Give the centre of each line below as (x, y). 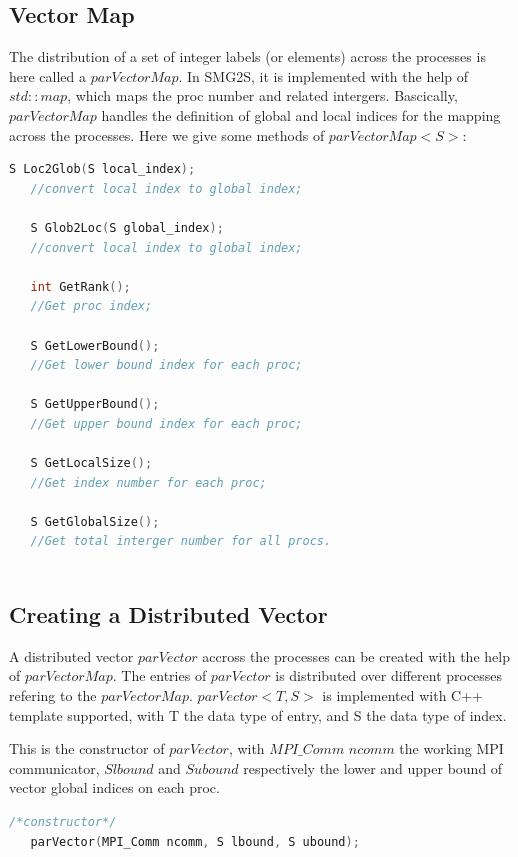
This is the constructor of (87, 748)
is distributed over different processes (389, 675)
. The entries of (159, 675)
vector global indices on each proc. (114, 787)
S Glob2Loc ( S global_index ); (127, 227)
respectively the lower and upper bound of (373, 767)
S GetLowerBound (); (95, 345)
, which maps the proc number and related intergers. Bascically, (262, 95)
